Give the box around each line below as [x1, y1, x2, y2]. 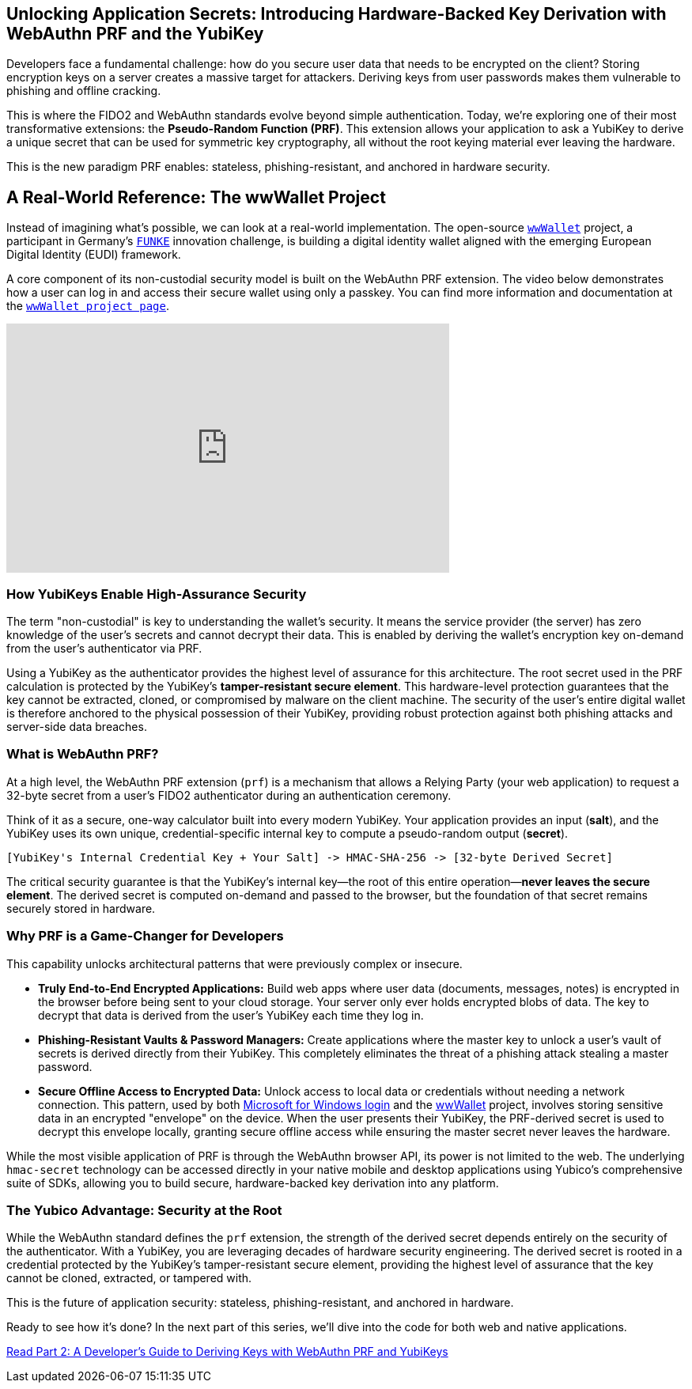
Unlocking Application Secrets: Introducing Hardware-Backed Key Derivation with [6, 4, 667, 24]
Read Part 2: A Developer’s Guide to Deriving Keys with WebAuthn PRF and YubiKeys [6, 1345, 448, 1359]
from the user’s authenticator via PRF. [6, 642, 202, 656]
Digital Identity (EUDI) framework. [6, 248, 181, 262]
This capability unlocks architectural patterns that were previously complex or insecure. [6, 956, 463, 971]
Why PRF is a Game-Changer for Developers [6, 928, 284, 944]
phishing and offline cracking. [6, 84, 161, 98]
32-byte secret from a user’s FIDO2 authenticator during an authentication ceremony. [6, 788, 452, 802]
